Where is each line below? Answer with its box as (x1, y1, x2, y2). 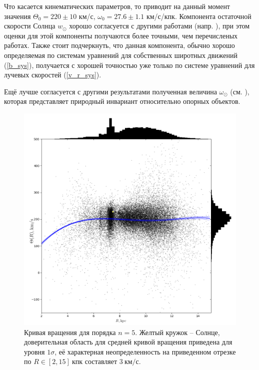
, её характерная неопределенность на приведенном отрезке (54, 346, 236, 357)
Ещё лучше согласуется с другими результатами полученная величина (4, 86, 217, 96)
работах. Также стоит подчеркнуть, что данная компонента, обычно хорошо (4, 40, 235, 50)
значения (4, 10, 31, 21)
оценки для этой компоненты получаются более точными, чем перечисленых (4, 30, 238, 40)
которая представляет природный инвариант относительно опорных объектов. (4, 96, 240, 106)
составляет (84, 356, 117, 367)
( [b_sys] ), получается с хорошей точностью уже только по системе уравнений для (4, 59, 255, 70)
